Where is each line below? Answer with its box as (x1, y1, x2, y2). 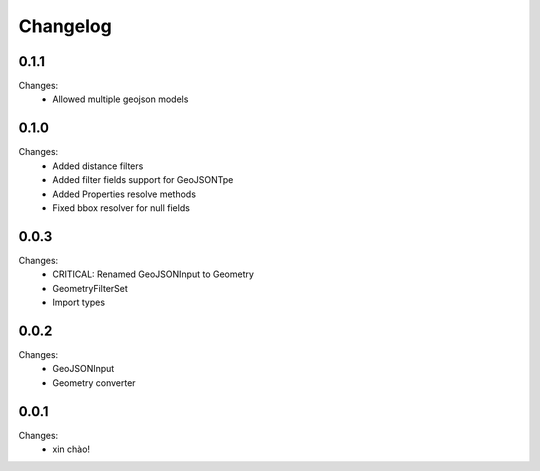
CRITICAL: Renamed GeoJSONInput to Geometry (52, 268, 255, 280)
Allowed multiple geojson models (52, 93, 189, 105)
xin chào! (52, 443, 90, 455)
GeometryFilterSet (52, 282, 129, 294)
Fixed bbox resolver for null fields (52, 201, 190, 214)
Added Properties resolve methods (52, 188, 197, 200)
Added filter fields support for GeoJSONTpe (52, 174, 234, 186)
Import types (52, 296, 105, 308)
